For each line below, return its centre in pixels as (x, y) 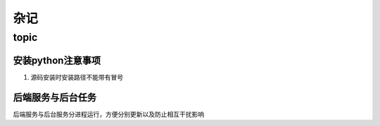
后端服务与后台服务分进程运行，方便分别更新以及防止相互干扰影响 (108, 114)
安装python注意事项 (57, 60)
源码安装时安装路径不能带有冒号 (77, 77)
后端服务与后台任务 (55, 97)
